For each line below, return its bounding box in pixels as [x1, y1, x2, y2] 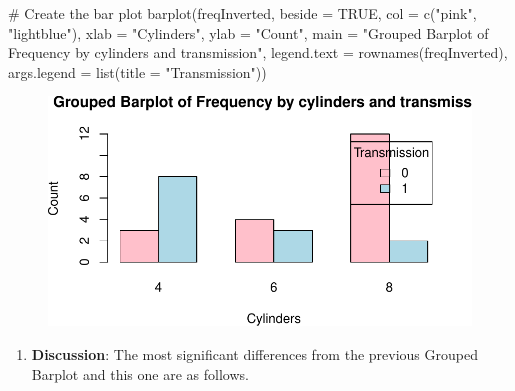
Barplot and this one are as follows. [31, 363, 249, 384]
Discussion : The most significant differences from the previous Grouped [31, 343, 478, 364]
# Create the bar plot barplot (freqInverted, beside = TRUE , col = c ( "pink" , [8, 3, 477, 23]
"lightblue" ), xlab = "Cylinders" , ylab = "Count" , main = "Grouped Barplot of [8, 22, 489, 43]
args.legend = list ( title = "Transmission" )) [8, 61, 267, 82]
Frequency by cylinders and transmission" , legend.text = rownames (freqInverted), [8, 42, 508, 63]
